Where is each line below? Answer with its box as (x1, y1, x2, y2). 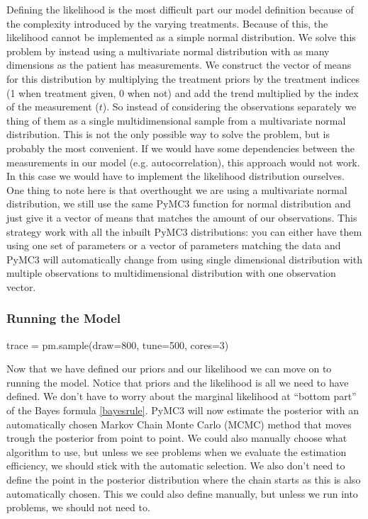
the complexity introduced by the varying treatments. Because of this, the (6, 16, 328, 30)
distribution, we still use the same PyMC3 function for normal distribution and (6, 196, 351, 211)
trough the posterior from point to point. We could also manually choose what (6, 430, 347, 445)
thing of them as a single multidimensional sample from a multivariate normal (6, 113, 346, 127)
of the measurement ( (6, 99, 99, 114)
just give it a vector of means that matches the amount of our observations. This (6, 210, 357, 224)
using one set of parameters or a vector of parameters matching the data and (6, 238, 341, 253)
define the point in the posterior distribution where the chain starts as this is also (6, 472, 361, 487)
